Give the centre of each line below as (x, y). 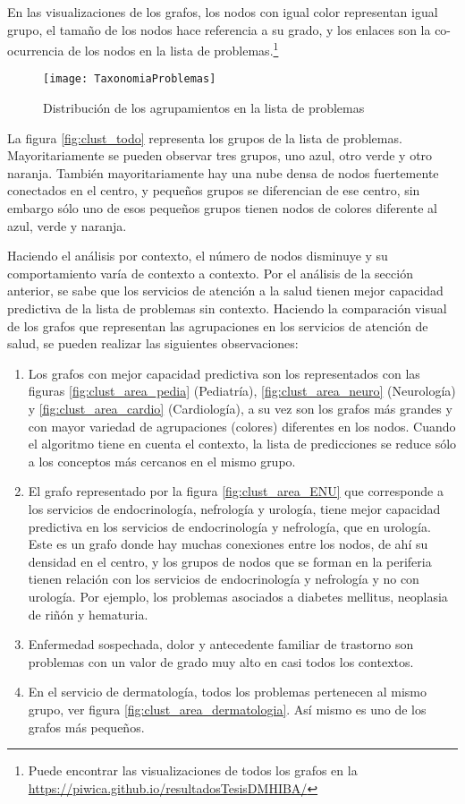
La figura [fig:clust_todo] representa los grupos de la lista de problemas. (205, 137)
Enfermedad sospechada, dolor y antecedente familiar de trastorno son (221, 644)
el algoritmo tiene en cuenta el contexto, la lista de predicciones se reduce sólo (242, 444)
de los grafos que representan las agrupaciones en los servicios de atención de (218, 325)
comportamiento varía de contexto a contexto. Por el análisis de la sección (210, 273)
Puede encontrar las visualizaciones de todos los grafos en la (193, 770)
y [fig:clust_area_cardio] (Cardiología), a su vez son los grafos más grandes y (240, 408)
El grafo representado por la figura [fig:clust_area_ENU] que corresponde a (236, 491)
